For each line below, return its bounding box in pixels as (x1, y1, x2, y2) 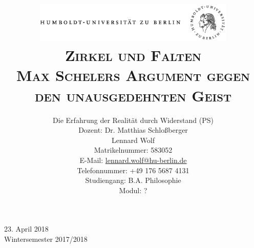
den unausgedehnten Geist (34, 85, 232, 106)
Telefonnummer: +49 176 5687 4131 (77, 164, 189, 175)
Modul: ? (119, 184, 147, 195)
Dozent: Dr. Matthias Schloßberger (78, 125, 188, 135)
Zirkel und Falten (65, 45, 202, 66)
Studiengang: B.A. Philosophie (85, 175, 181, 185)
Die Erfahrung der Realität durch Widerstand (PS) (53, 114, 214, 125)
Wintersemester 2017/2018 (4, 233, 88, 244)
